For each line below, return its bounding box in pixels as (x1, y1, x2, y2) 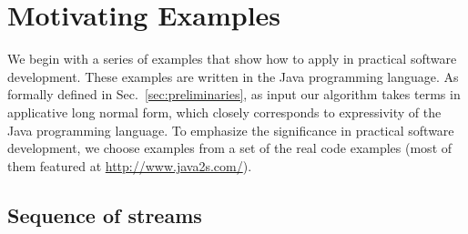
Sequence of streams (7, 200, 202, 229)
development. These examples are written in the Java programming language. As (7, 66, 459, 86)
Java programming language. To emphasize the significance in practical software (7, 120, 454, 139)
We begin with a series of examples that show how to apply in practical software (7, 49, 457, 68)
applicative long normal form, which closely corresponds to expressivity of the (7, 102, 442, 121)
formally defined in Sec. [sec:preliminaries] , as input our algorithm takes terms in (7, 85, 461, 104)
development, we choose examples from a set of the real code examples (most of (7, 138, 453, 158)
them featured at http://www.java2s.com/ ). (7, 156, 252, 175)
